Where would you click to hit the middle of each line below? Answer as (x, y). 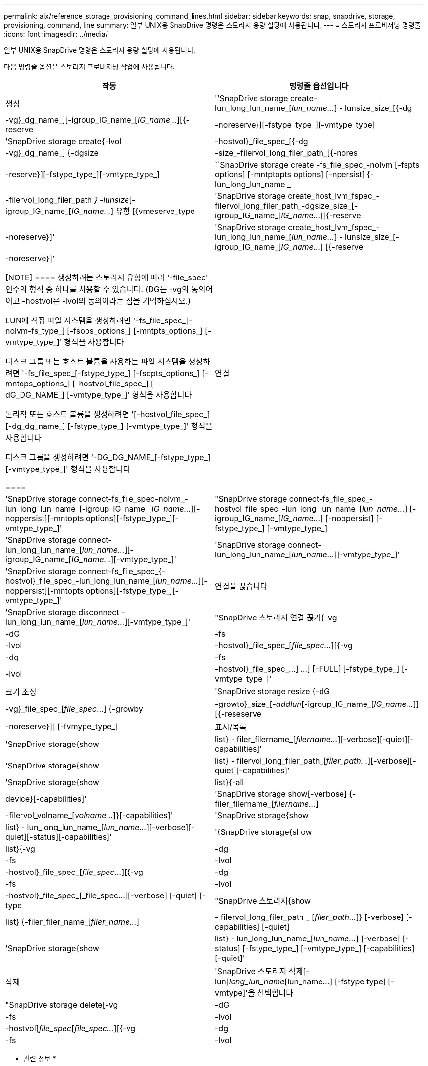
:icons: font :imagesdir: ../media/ (56, 34)
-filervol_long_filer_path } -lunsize (67, 200)
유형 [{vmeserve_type (155, 211)
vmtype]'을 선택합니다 (254, 993)
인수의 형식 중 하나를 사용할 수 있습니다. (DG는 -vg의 (97, 289)
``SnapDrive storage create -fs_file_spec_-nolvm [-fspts (317, 165)
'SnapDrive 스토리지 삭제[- (262, 971)
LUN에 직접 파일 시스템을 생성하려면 (68, 320)
